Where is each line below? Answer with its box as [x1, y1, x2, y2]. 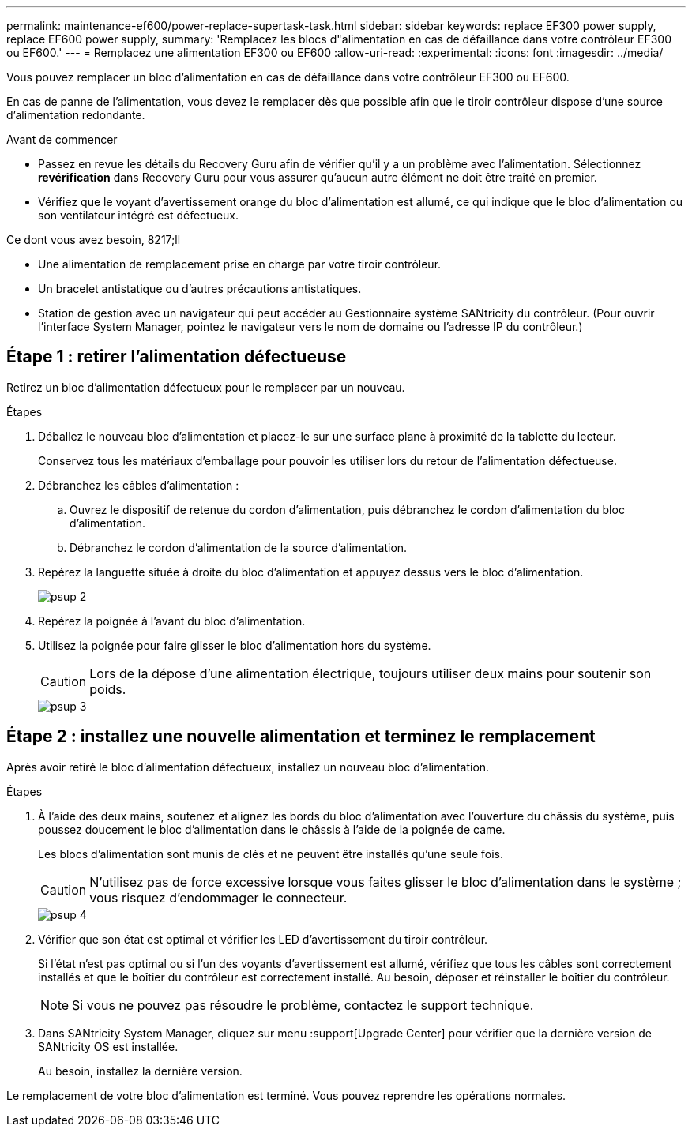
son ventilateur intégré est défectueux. [38, 208, 239, 222]
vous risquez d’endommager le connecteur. [89, 889, 348, 906]
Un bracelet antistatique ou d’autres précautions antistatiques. [38, 282, 362, 295]
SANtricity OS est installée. [38, 1039, 179, 1053]
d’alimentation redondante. [6, 108, 145, 122]
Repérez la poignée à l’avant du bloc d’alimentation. [38, 613, 306, 628]
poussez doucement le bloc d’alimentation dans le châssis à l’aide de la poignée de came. [38, 822, 506, 836]
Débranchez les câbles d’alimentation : [38, 478, 239, 492]
